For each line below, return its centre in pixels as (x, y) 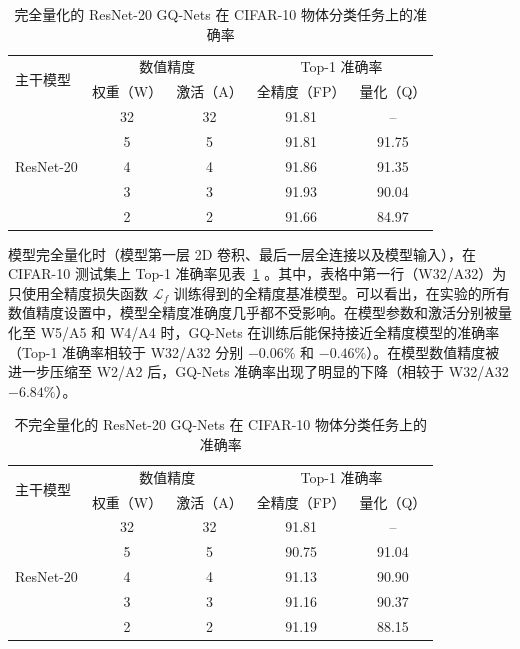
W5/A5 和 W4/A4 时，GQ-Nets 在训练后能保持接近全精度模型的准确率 (270, 331)
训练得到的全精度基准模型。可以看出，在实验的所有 (341, 292)
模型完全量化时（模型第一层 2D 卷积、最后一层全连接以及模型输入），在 (242, 253)
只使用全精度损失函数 (78, 292)
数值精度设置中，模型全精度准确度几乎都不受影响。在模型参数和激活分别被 (253, 312)
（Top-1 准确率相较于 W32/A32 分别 (126, 351)
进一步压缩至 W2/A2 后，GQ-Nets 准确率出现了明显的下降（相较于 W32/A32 (258, 371)
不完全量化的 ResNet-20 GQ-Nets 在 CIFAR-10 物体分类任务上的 (220, 424)
